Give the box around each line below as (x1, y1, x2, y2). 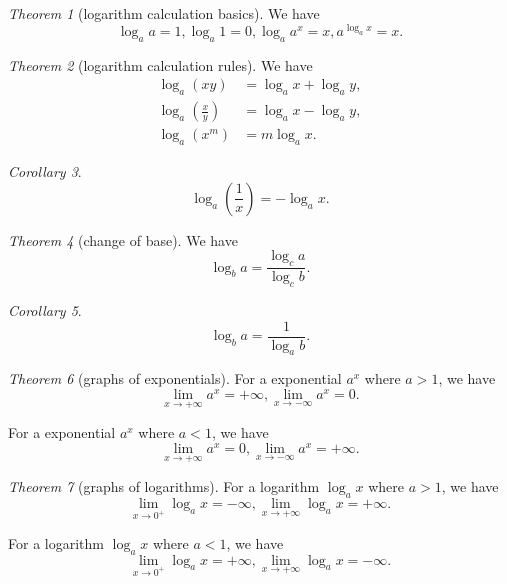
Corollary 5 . (8, 299, 82, 320)
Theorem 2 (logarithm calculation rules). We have (8, 54, 313, 75)
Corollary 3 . (8, 161, 82, 182)
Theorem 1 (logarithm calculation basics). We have (8, 3, 320, 23)
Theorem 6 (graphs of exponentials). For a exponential (8, 368, 342, 389)
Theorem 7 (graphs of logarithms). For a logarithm (8, 476, 320, 497)
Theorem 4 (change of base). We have (8, 229, 238, 250)
